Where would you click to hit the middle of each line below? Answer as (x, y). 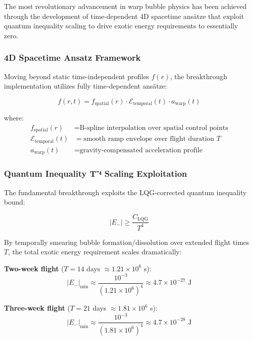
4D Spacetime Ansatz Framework (73, 57)
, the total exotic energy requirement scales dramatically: (95, 252)
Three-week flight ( (37, 308)
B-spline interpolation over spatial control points (154, 128)
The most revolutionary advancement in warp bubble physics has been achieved (126, 6)
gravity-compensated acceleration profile (141, 150)
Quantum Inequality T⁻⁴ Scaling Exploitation (96, 173)
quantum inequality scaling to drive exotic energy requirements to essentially (121, 26)
